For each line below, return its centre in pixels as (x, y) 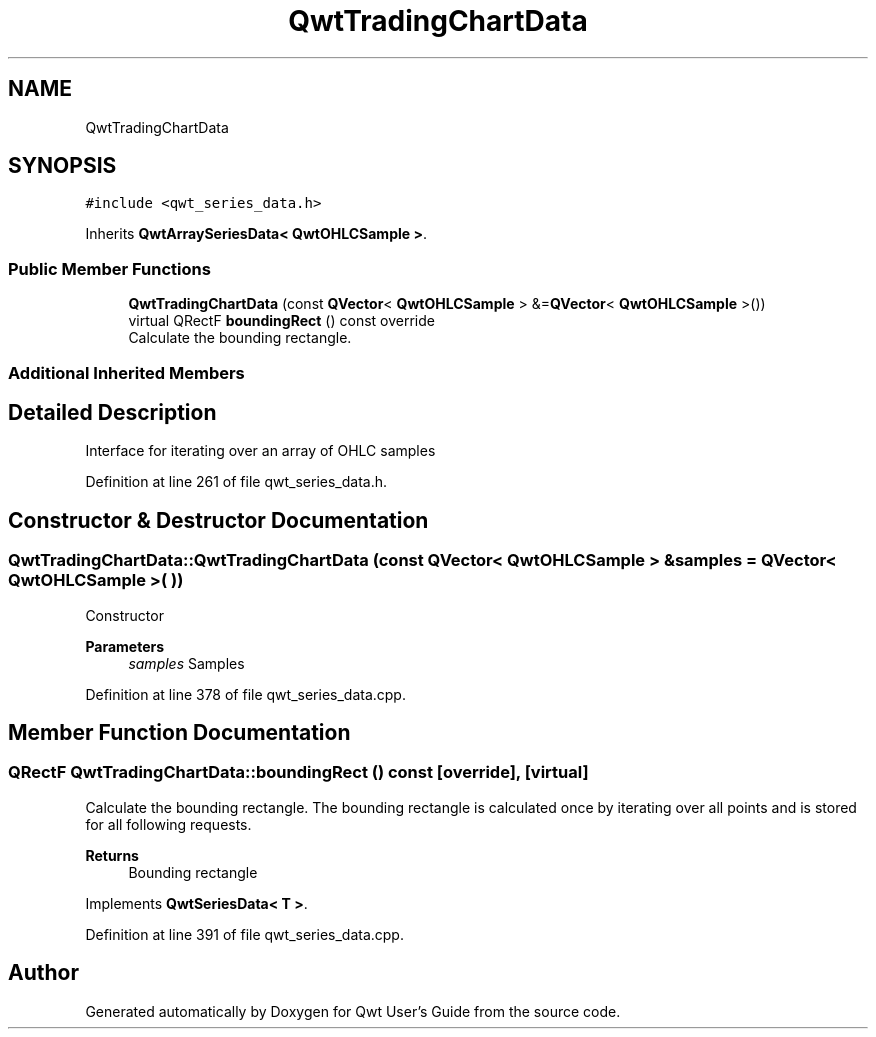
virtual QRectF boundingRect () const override (281, 321)
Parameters (125, 646)
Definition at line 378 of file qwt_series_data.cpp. (245, 694)
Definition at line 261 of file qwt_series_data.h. (236, 482)
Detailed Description (112, 412)
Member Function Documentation (179, 733)
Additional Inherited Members (126, 372)
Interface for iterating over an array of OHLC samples (260, 451)
